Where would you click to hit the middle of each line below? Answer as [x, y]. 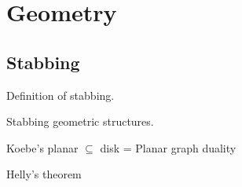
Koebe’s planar [42, 147]
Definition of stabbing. [60, 95]
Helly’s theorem [44, 174]
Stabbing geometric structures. [80, 121]
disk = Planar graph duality [168, 147]
